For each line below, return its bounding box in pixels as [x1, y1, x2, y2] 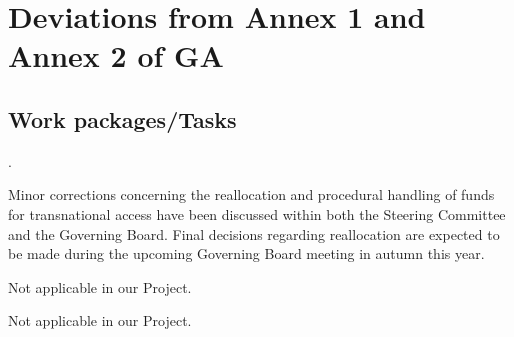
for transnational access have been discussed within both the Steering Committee [8, 203, 506, 224]
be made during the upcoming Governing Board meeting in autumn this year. [8, 243, 485, 264]
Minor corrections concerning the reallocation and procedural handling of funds [8, 184, 495, 205]
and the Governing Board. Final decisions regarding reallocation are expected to [8, 223, 500, 244]
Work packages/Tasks [8, 103, 237, 134]
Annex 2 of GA [8, 35, 224, 76]
